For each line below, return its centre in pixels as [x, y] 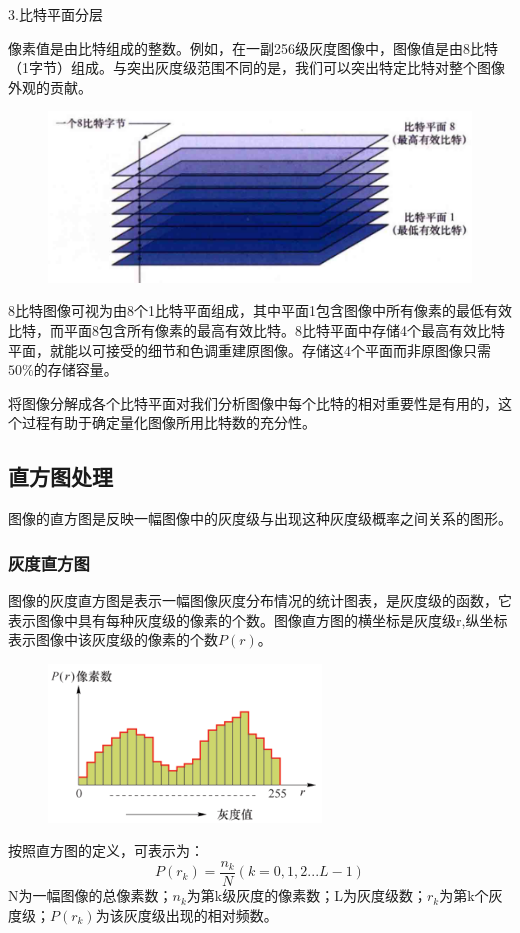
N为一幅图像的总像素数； [90, 895]
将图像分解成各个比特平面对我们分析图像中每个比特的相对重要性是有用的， [253, 402]
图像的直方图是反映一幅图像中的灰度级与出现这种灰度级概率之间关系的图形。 [260, 518]
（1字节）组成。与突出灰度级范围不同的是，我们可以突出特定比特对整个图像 [256, 67]
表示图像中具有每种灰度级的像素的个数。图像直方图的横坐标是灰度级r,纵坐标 [258, 619]
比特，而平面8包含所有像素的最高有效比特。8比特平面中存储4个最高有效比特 [256, 330]
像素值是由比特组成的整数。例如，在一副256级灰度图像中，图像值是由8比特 [253, 47]
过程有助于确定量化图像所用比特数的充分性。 [168, 422]
